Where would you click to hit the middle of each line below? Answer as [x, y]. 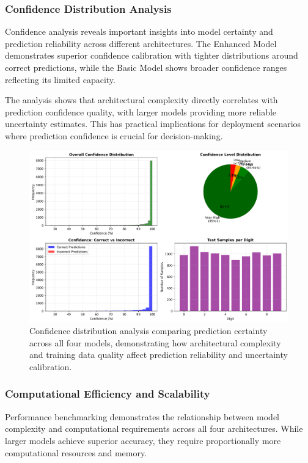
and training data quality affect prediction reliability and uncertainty [159, 355]
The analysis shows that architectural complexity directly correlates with [141, 100]
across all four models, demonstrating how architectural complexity [155, 342]
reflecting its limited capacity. [60, 79]
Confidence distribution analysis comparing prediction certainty [148, 331]
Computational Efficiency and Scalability [108, 394]
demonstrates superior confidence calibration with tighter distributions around [152, 55]
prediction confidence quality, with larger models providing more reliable [141, 111]
